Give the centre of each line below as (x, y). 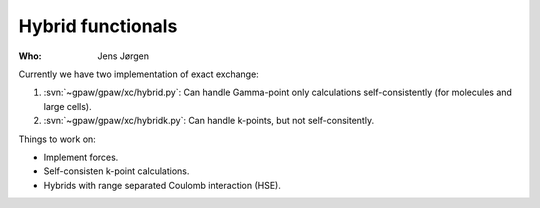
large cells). (67, 106)
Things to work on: (57, 139)
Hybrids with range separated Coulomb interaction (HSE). (162, 185)
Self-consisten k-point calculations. (116, 171)
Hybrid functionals (98, 26)
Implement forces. (81, 157)
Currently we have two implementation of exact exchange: (138, 74)
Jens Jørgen (123, 56)
